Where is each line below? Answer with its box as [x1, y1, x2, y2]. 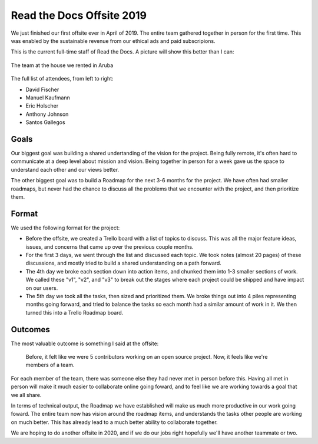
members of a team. [25, 362, 75, 369]
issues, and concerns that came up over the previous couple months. [25, 243, 194, 250]
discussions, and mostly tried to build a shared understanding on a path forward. [25, 259, 222, 267]
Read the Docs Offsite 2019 [11, 9, 147, 22]
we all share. [11, 391, 42, 398]
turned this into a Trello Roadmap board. [25, 309, 124, 316]
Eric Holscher [25, 102, 59, 109]
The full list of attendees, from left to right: [11, 75, 114, 82]
